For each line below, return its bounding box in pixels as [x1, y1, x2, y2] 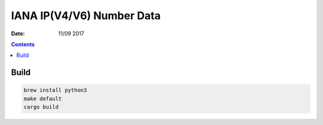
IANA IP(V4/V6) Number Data [11, 9, 161, 22]
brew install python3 [23, 87, 87, 94]
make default [23, 95, 62, 102]
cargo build [23, 103, 59, 111]
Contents [11, 41, 35, 48]
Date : [11, 30, 25, 37]
